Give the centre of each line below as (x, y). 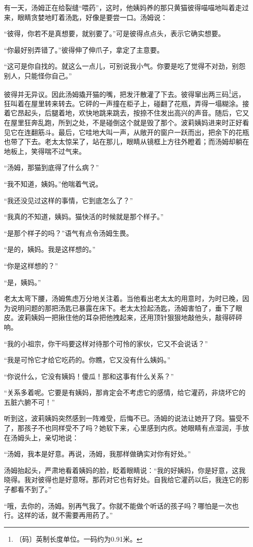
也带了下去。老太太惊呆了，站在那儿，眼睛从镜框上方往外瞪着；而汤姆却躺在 (126, 141)
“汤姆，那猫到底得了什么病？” (52, 167)
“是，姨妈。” (23, 282)
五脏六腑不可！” (29, 402)
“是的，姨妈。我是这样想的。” (50, 249)
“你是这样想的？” (31, 265)
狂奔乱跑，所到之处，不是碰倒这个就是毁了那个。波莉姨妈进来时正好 (133, 122)
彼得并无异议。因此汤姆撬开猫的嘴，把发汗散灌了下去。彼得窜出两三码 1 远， (125, 93)
